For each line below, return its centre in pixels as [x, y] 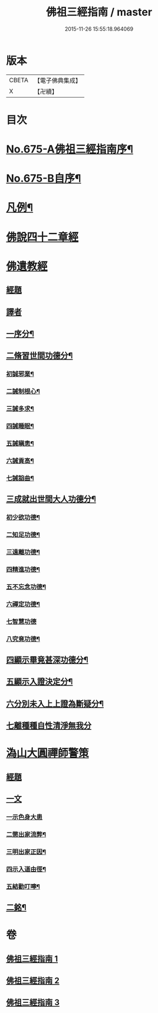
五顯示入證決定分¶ [39, 682]
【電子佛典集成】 [57, 80]
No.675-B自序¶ [44, 179]
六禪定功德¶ [23, 604]
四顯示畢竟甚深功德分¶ [47, 660]
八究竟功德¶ [23, 639]
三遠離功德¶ [23, 552]
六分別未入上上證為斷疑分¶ [55, 703]
